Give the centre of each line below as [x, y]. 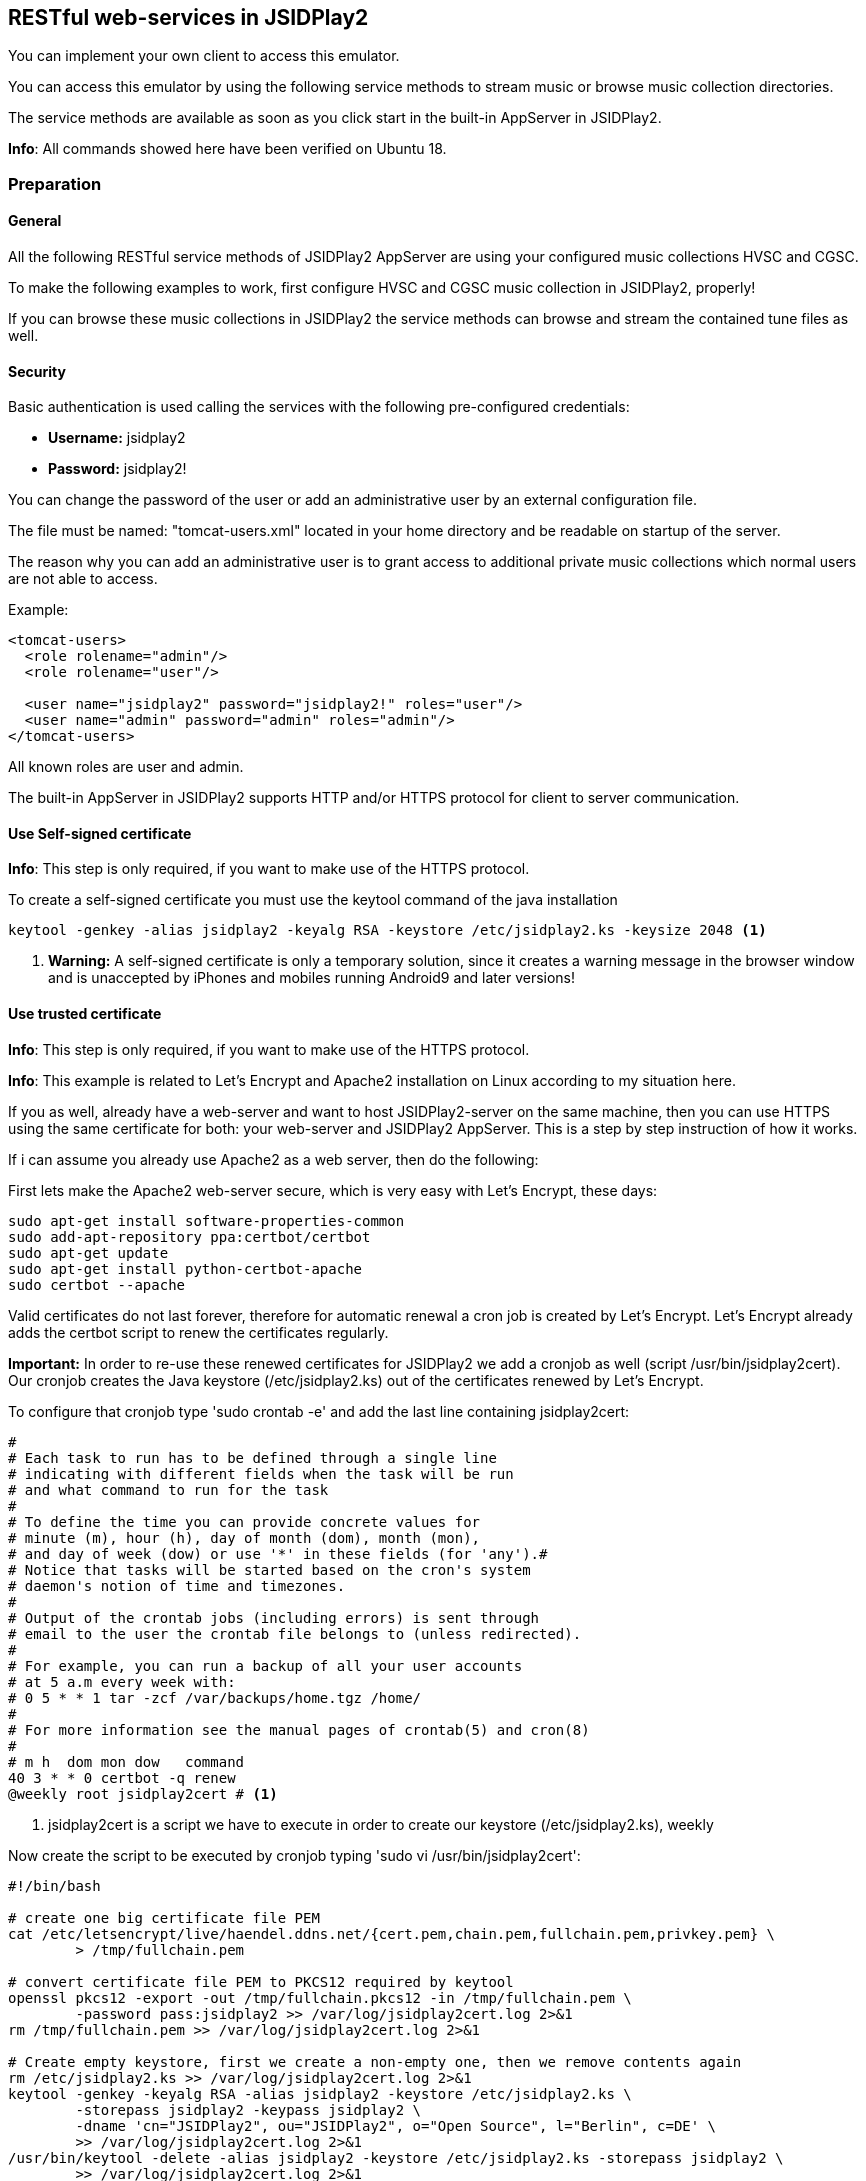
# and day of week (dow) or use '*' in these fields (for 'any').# [278, 1553]
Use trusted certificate [85, 1014]
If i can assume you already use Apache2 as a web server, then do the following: [273, 1159]
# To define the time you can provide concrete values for [244, 1521]
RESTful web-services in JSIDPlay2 [188, 17]
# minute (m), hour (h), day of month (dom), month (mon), [244, 1537]
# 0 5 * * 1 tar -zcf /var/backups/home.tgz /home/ [215, 1697]
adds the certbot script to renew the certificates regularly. [198, 1332]
